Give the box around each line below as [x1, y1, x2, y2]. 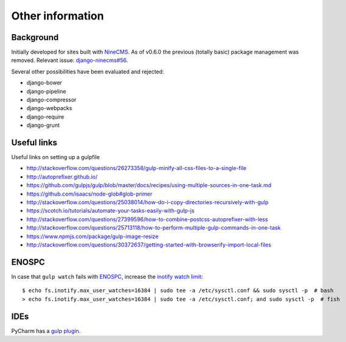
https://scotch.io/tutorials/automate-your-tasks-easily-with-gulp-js [26, 207, 195, 214]
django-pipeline [26, 87, 66, 95]
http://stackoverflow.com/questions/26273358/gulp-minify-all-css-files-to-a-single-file [26, 165, 247, 172]
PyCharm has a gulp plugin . [11, 327, 81, 334]
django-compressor [26, 96, 77, 103]
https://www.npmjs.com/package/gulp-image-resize [26, 233, 159, 240]
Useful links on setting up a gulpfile [11, 154, 100, 161]
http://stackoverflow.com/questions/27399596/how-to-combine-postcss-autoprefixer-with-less [26, 216, 268, 223]
